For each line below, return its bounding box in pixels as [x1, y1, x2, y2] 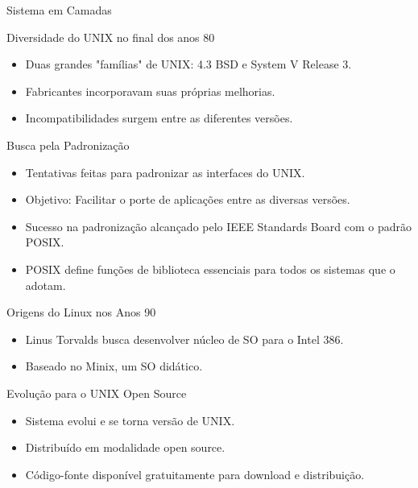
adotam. [25, 276, 66, 293]
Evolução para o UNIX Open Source [6, 384, 187, 401]
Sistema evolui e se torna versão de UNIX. [25, 411, 235, 428]
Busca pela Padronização [6, 136, 130, 153]
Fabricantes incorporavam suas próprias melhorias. [25, 82, 275, 99]
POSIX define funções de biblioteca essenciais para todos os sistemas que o [25, 260, 395, 277]
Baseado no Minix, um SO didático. [25, 358, 203, 374]
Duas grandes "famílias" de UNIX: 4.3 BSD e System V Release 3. [25, 56, 352, 72]
